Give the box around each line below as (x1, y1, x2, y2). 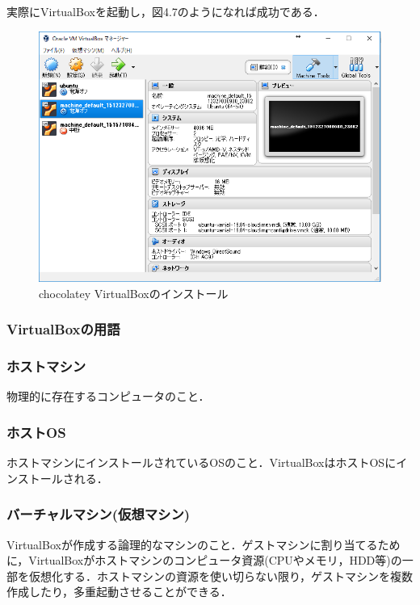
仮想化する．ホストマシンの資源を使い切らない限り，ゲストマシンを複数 (28, 567, 414, 584)
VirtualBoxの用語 (6, 319, 120, 339)
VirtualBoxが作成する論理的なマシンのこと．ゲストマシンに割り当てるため (6, 536, 401, 552)
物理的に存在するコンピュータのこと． (6, 388, 210, 405)
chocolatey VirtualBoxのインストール (39, 284, 229, 301)
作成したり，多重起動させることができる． (6, 583, 232, 600)
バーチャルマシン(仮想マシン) (6, 504, 191, 524)
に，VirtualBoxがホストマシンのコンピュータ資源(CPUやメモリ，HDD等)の (6, 552, 402, 569)
